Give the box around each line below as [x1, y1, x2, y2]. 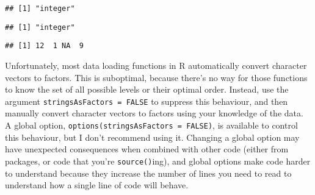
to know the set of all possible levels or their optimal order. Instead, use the [5, 83, 289, 96]
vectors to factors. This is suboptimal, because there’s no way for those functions [5, 71, 308, 83]
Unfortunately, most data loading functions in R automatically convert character [5, 58, 307, 71]
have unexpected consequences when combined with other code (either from [5, 143, 289, 155]
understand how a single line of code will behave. [5, 179, 189, 191]
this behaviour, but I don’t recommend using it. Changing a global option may [5, 130, 300, 143]
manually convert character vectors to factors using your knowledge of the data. [5, 107, 303, 119]
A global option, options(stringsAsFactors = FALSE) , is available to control [5, 119, 298, 131]
